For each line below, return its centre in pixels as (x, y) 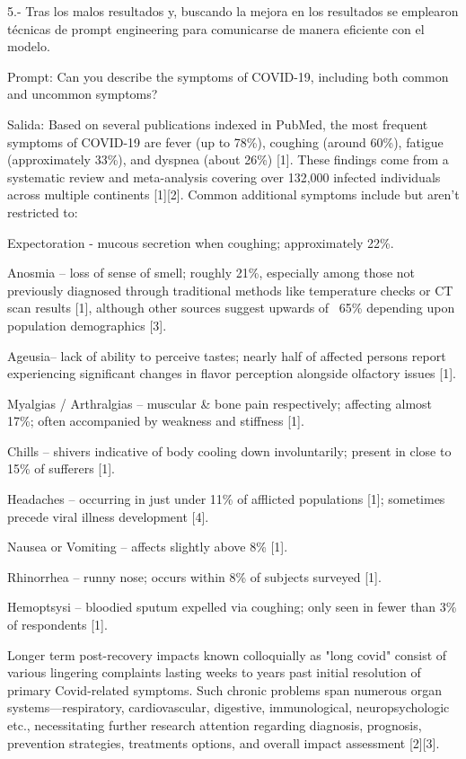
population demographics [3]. (87, 325)
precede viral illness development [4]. (108, 516)
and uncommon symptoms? (83, 94)
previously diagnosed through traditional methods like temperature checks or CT (230, 290)
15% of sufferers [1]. (61, 468)
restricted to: (43, 212)
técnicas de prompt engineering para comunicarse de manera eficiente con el (216, 28)
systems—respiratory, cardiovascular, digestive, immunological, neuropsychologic (229, 707)
